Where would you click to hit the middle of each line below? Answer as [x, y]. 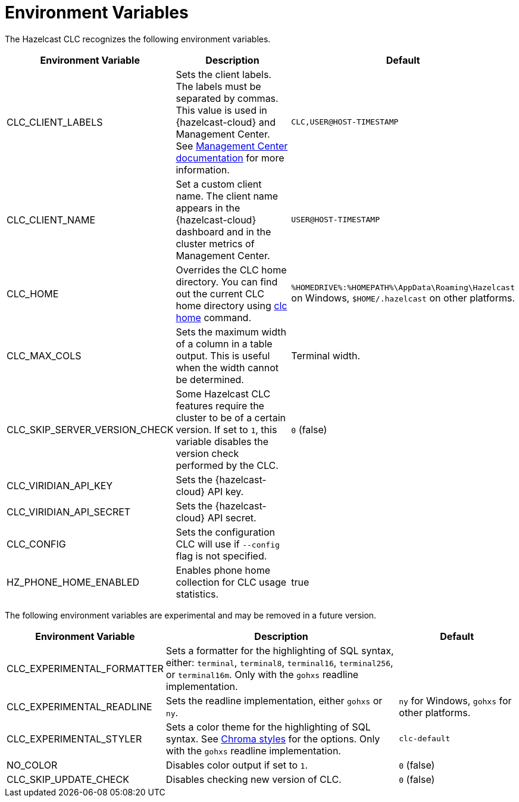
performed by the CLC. [227, 465]
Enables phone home [223, 570]
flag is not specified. [221, 556]
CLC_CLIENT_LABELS [55, 122]
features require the [220, 405]
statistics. [197, 594]
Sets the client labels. [223, 74]
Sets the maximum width [231, 332]
